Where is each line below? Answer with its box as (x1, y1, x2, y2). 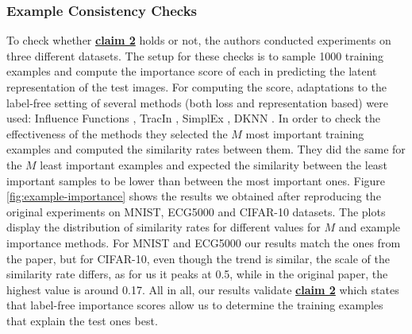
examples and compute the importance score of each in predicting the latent (6, 63, 377, 80)
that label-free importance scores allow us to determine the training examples (6, 297, 383, 313)
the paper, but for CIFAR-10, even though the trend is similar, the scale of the (6, 250, 390, 266)
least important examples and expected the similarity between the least (40, 156, 387, 173)
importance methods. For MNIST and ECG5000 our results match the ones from (6, 234, 401, 250)
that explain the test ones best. (6, 312, 158, 328)
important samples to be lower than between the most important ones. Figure (6, 172, 386, 188)
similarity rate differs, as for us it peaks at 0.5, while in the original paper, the (6, 266, 388, 282)
